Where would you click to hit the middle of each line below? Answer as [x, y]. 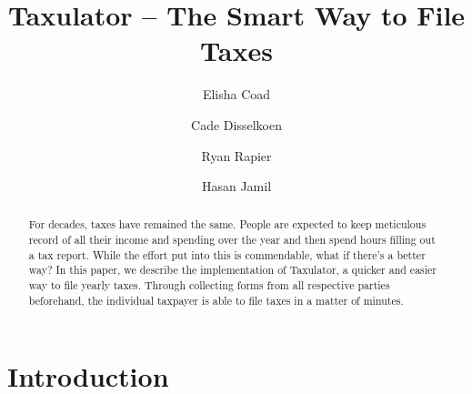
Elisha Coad [236, 94]
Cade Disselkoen [236, 124]
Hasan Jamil [236, 186]
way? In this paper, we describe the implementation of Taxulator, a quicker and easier [233, 270]
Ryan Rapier [236, 155]
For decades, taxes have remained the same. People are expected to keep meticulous [227, 224]
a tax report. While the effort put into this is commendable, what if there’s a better [227, 254]
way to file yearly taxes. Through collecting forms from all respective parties [209, 285]
